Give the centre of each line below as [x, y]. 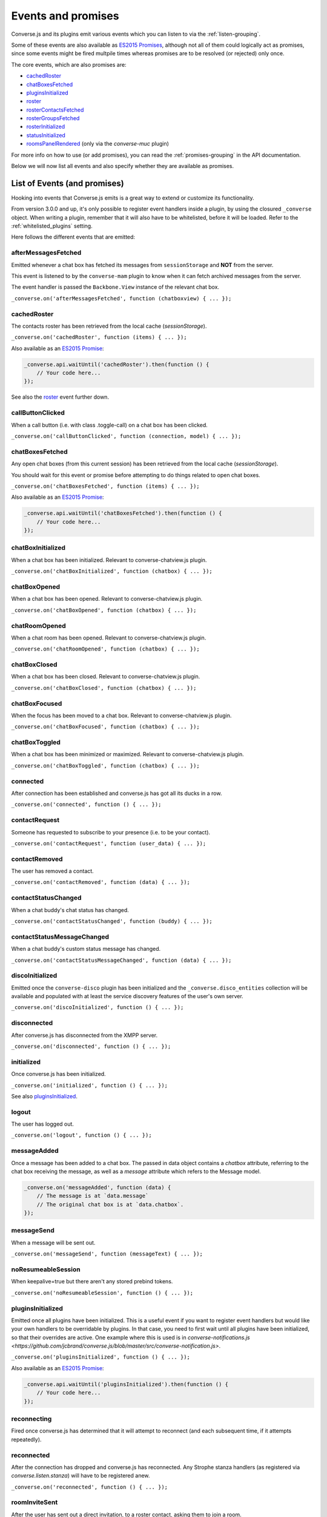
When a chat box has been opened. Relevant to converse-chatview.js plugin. [107, 599]
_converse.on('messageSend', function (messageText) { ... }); [107, 1254]
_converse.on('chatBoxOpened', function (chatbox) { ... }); [104, 610]
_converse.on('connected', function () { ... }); [86, 805]
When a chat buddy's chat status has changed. [70, 910]
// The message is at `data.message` [93, 1196]
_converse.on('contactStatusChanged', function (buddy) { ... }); [112, 921]
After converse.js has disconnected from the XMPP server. [84, 1035]
